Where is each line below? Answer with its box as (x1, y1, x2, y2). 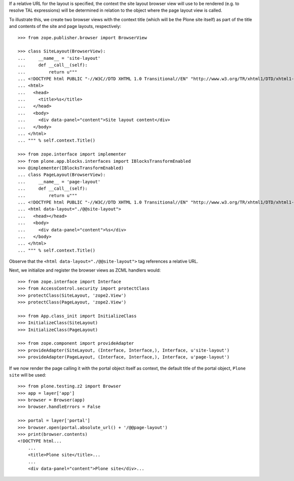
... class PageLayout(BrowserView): (18, 172, 106, 177)
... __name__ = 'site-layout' (18, 55, 100, 61)
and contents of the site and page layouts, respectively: (9, 24, 122, 29)
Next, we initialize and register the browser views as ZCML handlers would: (9, 267, 161, 273)
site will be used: (9, 372, 47, 378)
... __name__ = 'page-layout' (18, 179, 100, 184)
